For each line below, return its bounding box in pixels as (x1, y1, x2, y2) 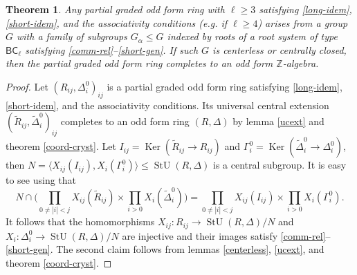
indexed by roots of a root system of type (167, 29, 338, 44)
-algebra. (282, 56, 319, 70)
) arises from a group (257, 15, 348, 30)
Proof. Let (6, 79, 48, 93)
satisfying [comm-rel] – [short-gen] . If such (25, 42, 199, 57)
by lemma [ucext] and (232, 114, 324, 129)
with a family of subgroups (17, 29, 127, 44)
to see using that (6, 173, 77, 187)
